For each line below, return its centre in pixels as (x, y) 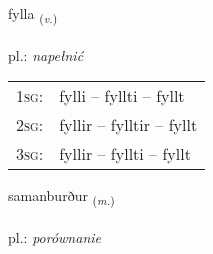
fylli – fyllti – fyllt (122, 96)
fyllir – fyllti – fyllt (125, 154)
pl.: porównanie (54, 237)
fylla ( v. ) (33, 14)
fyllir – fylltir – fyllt (128, 125)
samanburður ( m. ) (61, 197)
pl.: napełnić (46, 54)
